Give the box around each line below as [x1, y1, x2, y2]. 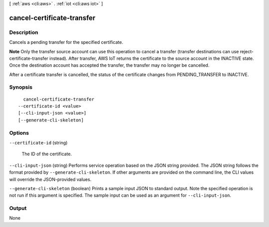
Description [9, 29, 38, 36]
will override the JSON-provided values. [9, 176, 92, 182]
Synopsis [9, 84, 32, 91]
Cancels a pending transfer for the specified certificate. [9, 39, 124, 45]
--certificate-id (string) [9, 139, 68, 145]
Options [9, 129, 29, 136]
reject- [240, 48, 254, 54]
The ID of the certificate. [21, 151, 72, 157]
